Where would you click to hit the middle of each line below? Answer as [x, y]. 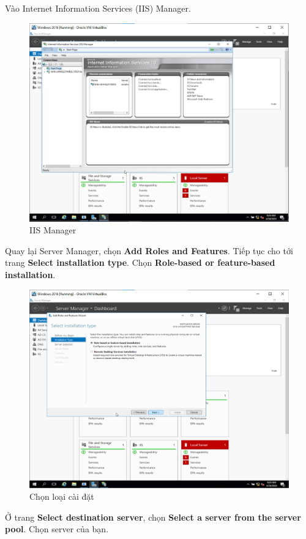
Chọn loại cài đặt [62, 496]
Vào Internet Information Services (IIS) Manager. [98, 8]
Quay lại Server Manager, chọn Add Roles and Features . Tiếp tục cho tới [149, 250]
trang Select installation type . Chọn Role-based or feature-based [140, 262]
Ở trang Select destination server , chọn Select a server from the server [153, 517]
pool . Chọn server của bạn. [57, 529]
